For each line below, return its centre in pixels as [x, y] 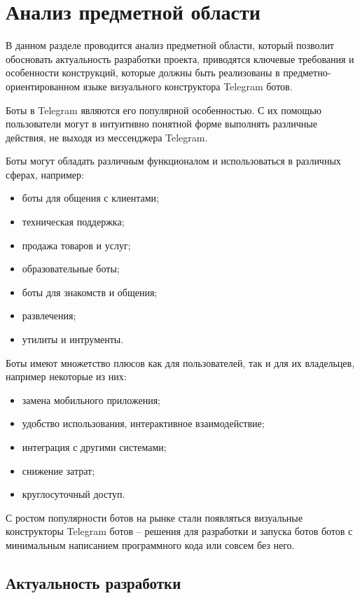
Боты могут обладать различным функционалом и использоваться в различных [173, 161]
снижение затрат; [58, 470]
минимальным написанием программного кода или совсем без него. [150, 544]
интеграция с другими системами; [94, 447]
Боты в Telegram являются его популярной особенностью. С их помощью [164, 110]
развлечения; [49, 315]
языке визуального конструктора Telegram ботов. [188, 86]
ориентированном [43, 86]
